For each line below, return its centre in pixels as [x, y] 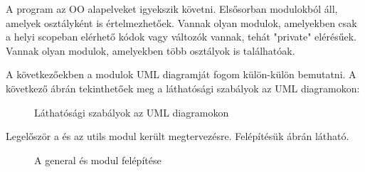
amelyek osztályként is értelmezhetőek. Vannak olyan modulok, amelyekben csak [181, 22]
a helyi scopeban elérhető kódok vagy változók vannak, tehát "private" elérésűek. [181, 37]
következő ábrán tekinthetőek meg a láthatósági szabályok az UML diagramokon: [183, 88]
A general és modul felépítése [98, 160]
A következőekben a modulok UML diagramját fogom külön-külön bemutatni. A [181, 74]
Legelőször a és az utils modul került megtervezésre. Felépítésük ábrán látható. [178, 136]
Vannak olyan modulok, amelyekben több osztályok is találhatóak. [150, 50]
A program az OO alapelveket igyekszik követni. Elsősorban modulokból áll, [172, 9]
